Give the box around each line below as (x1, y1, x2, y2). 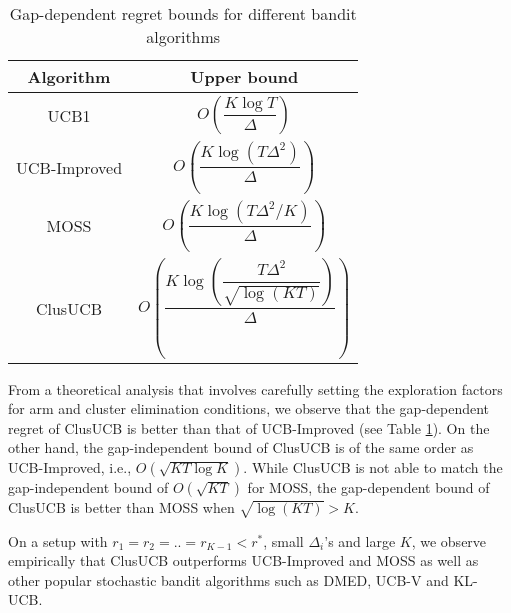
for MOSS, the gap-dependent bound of (247, 476, 490, 497)
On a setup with (8, 530, 108, 551)
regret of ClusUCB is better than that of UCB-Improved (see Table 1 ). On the (8, 417, 490, 438)
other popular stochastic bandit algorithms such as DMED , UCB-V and (8, 569, 449, 590)
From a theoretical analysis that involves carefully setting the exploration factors (8, 378, 503, 399)
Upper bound (190, 65, 299, 88)
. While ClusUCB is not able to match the (243, 456, 503, 477)
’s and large (324, 530, 396, 551)
